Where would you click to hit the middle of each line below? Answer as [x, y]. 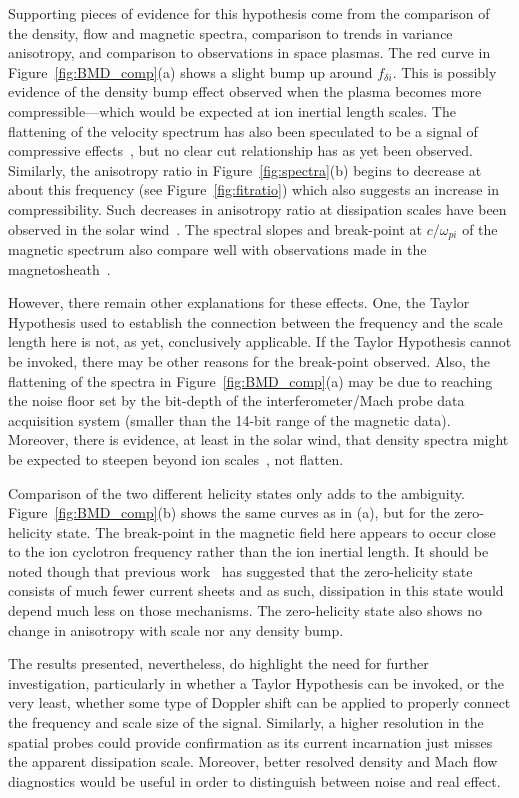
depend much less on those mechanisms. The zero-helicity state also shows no [245, 610]
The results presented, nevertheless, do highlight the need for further [218, 663]
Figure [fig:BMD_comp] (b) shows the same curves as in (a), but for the [229, 512]
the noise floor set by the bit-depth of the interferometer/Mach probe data [236, 400]
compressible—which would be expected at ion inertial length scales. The [232, 110]
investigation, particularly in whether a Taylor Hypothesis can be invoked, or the [256, 682]
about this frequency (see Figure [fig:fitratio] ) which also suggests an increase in [253, 189]
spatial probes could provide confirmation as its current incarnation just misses [250, 741]
